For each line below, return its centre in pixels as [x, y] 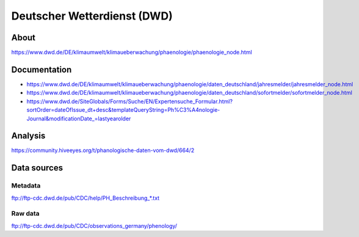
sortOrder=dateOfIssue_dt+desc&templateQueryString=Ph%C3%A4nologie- [123, 110]
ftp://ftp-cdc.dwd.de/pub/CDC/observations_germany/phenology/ [94, 225]
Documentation [42, 69]
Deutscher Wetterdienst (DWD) [92, 16]
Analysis [28, 136]
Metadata [26, 186]
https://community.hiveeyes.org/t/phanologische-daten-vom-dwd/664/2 [103, 150]
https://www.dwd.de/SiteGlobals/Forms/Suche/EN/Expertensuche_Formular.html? [130, 101]
